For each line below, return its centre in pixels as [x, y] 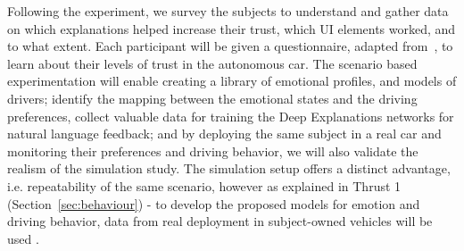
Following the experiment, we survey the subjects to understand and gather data [228, 11]
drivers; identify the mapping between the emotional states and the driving [212, 98]
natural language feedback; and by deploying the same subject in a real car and [224, 134]
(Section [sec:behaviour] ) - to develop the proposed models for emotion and [214, 203]
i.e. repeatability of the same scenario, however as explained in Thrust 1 [204, 185]
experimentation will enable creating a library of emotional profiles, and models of [232, 81]
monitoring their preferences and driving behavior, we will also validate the [213, 151]
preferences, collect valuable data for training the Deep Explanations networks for [231, 116]
